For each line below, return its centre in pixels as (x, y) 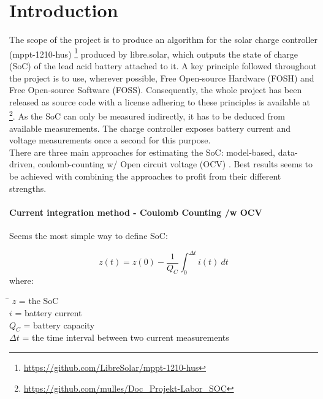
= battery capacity (59, 325)
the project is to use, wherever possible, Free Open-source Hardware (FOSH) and (162, 78)
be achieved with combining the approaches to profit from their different (145, 176)
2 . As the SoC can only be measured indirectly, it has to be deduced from (147, 115)
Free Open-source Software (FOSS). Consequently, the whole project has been (156, 90)
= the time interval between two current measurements (126, 337)
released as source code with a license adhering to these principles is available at (160, 101)
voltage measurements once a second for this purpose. (110, 140)
